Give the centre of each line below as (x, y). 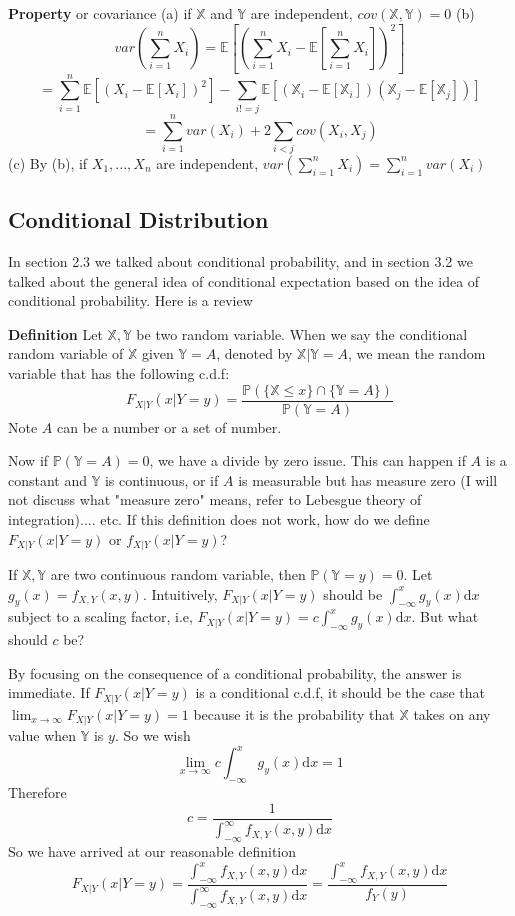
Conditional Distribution (138, 219)
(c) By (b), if (48, 162)
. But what (445, 616)
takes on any (452, 713)
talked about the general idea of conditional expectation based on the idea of (244, 280)
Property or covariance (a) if (100, 13)
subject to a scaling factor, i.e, (100, 616)
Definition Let (55, 333)
